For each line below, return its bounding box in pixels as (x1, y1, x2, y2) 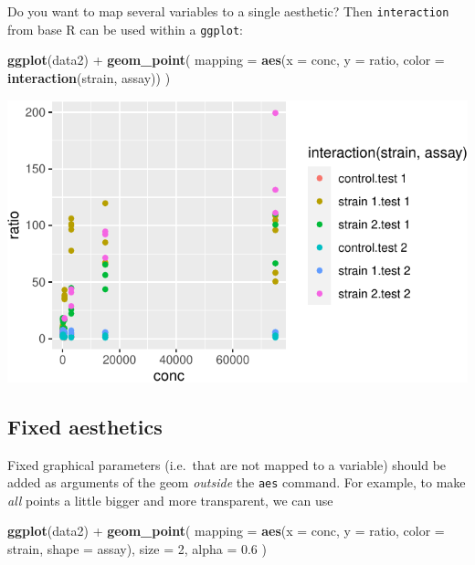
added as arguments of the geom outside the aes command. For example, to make (7, 473, 466, 492)
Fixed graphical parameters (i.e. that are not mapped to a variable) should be (7, 455, 447, 474)
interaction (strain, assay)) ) (7, 68, 171, 87)
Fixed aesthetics (7, 412, 163, 440)
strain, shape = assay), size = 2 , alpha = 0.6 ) (7, 539, 267, 559)
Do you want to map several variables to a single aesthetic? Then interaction (7, 2, 449, 20)
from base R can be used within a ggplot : (7, 19, 244, 38)
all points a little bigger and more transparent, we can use (7, 490, 333, 509)
